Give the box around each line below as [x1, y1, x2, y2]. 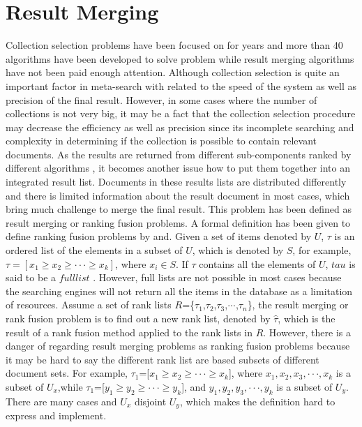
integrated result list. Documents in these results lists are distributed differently [6, 174, 347, 189]
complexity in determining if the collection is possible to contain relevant [6, 133, 317, 148]
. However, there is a [263, 324, 351, 339]
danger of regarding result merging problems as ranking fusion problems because [6, 338, 350, 353]
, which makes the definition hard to [179, 394, 335, 408]
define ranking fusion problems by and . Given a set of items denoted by [6, 229, 312, 244]
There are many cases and [6, 394, 117, 408]
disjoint [134, 394, 167, 408]
